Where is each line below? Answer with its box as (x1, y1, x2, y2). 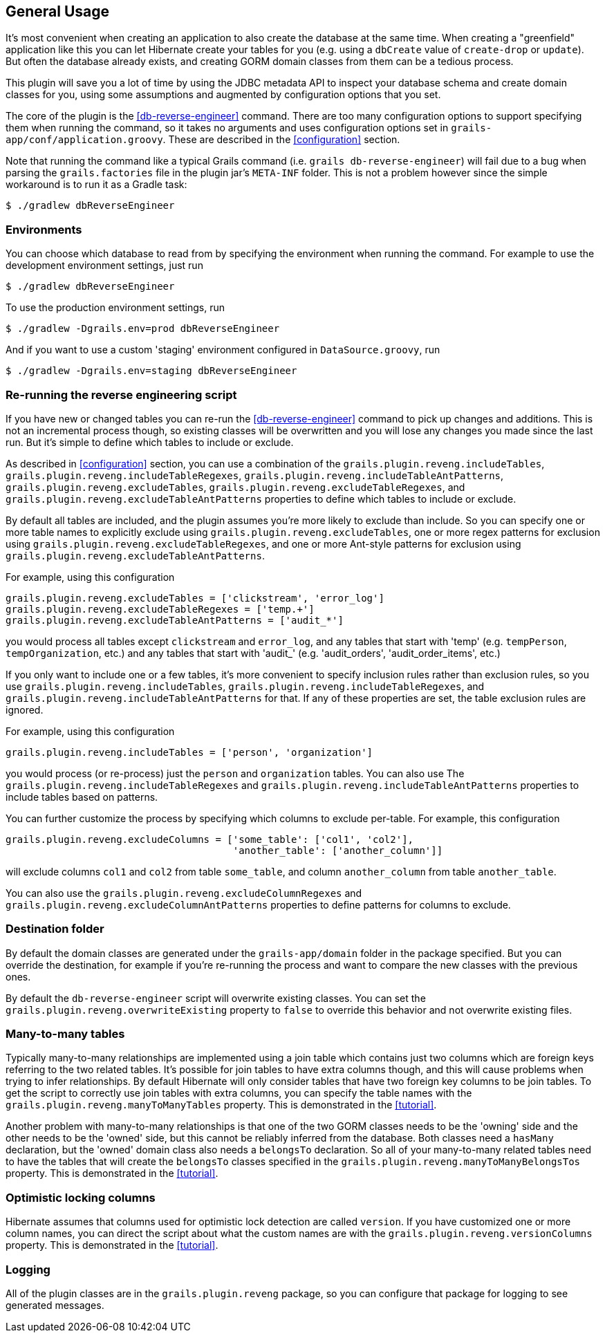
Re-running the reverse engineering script (6, 387, 237, 402)
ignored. (6, 703, 44, 716)
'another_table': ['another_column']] (232, 844, 443, 856)
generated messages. (6, 1299, 104, 1311)
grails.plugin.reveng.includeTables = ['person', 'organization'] (6, 746, 373, 758)
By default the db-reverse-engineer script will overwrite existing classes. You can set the (6, 992, 426, 1004)
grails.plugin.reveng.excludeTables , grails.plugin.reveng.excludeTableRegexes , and (6, 481, 465, 493)
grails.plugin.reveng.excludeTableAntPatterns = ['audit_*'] (6, 614, 344, 626)
